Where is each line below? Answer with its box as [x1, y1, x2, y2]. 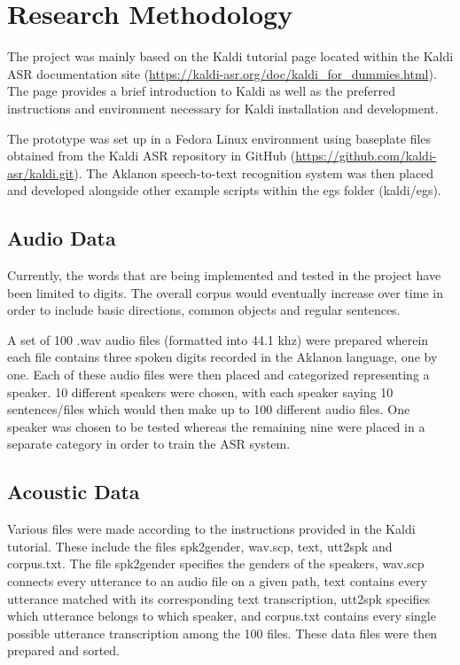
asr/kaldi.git [7, 163, 74, 182]
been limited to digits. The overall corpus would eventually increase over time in [7, 283, 443, 301]
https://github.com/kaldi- [295, 146, 437, 165]
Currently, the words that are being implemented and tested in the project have [7, 266, 441, 285]
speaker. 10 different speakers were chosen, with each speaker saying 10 [7, 382, 394, 401]
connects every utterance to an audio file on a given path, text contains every [7, 572, 427, 590]
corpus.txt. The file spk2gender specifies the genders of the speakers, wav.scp [7, 554, 425, 573]
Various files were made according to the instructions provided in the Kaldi [7, 520, 416, 538]
